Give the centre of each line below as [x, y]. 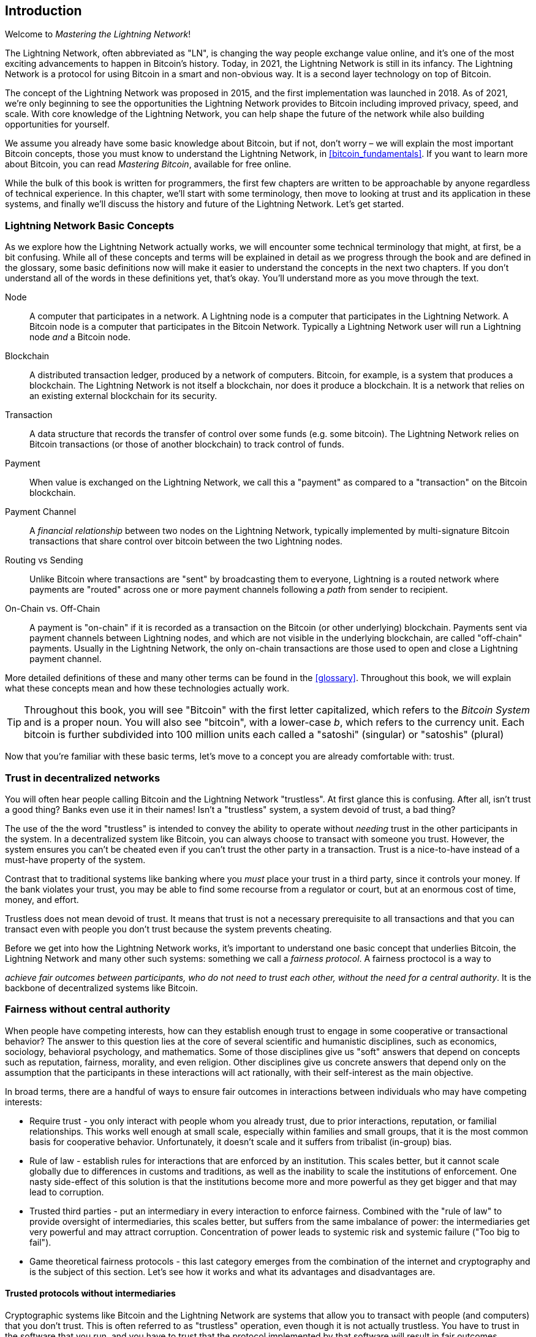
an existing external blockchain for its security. [123, 396]
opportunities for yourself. [57, 124]
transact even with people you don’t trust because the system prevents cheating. [168, 929]
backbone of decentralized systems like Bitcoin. [102, 988]
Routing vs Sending [44, 560]
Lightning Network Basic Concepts [90, 225]
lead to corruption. [67, 1192]
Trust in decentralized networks [83, 778]
